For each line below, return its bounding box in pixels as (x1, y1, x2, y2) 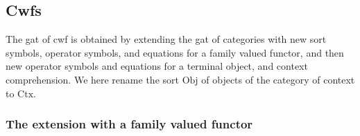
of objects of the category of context (201, 72, 355, 86)
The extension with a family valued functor (6, 115, 253, 133)
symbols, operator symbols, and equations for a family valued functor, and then (6, 45, 344, 59)
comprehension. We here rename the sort (6, 72, 179, 86)
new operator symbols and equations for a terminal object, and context (6, 59, 308, 73)
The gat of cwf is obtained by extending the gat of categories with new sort (6, 32, 327, 46)
